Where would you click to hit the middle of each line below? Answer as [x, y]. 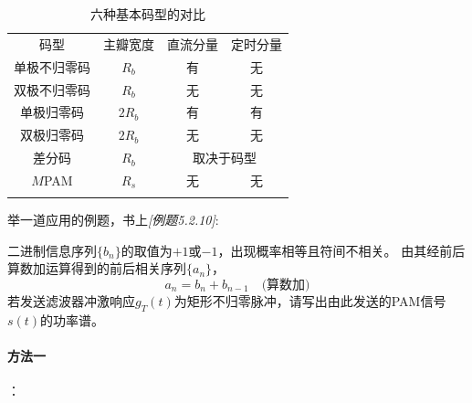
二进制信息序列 [52, 250]
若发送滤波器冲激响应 [71, 301]
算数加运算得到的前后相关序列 [97, 268]
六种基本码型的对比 [148, 14]
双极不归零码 [52, 89]
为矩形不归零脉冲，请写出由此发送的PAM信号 [310, 301]
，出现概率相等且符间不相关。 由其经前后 [341, 250]
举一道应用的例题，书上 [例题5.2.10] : [113, 220]
